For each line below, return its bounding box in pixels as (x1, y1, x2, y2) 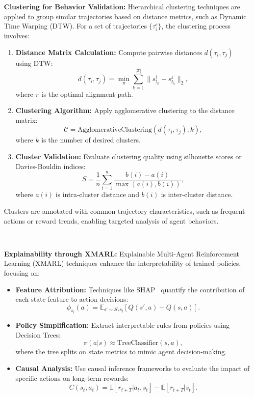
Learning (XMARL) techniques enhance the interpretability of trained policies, (4, 258, 241, 268)
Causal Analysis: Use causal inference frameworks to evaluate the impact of (15, 363, 250, 373)
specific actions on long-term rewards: (15, 372, 129, 383)
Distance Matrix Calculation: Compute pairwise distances (15, 47, 202, 57)
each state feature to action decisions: (15, 294, 128, 304)
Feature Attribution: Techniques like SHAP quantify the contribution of (15, 284, 245, 294)
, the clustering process (161, 21, 231, 31)
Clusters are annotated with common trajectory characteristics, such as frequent (4, 205, 245, 216)
